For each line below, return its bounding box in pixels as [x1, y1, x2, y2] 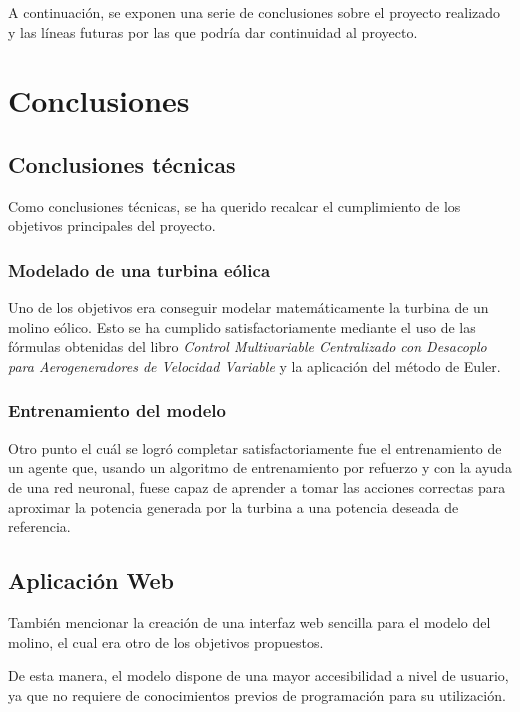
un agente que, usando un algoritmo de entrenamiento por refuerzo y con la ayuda [8, 457, 512, 478]
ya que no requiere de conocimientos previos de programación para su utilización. [8, 684, 506, 705]
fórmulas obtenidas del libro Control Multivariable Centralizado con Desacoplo [8, 336, 487, 357]
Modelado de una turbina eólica [8, 257, 271, 282]
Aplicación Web [8, 565, 174, 596]
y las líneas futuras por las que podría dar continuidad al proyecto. [8, 21, 418, 42]
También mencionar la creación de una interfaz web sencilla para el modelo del [8, 611, 491, 632]
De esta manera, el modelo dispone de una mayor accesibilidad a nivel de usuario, [8, 665, 509, 686]
